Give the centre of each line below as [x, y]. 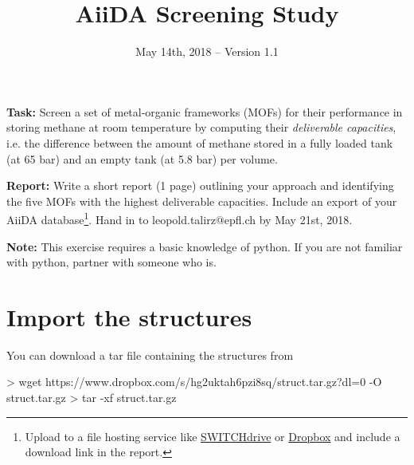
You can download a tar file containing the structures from [150, 355]
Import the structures [129, 316]
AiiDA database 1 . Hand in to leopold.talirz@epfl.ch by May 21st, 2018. [180, 218]
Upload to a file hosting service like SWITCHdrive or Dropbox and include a [213, 436]
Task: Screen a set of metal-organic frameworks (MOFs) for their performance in [205, 111]
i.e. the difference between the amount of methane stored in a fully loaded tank [200, 142]
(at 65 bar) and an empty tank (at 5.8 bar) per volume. [142, 158]
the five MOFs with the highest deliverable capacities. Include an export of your [202, 201]
